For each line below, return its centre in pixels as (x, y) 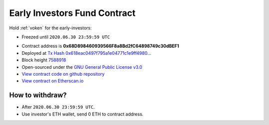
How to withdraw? (38, 95)
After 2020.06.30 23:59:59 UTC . (58, 107)
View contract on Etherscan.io (53, 81)
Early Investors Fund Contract (72, 13)
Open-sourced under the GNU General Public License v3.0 (82, 67)
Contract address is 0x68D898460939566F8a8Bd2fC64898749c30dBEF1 (100, 46)
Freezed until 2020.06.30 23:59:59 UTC (66, 37)
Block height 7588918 (44, 60)
